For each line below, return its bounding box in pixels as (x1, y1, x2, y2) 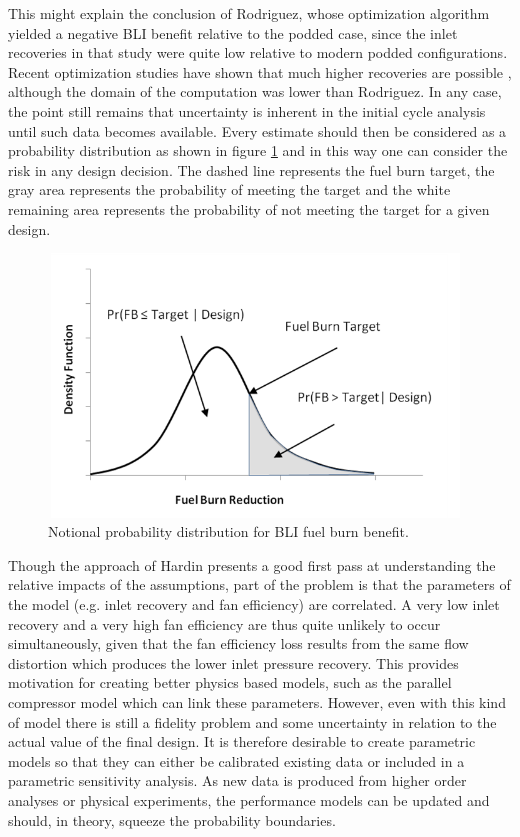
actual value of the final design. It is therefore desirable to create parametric (8, 731, 476, 752)
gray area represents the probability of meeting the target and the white (8, 179, 451, 200)
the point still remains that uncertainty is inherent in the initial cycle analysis (8, 100, 486, 121)
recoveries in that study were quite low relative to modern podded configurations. (8, 42, 508, 63)
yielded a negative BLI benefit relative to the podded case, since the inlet (8, 22, 458, 43)
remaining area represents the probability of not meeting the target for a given (8, 198, 490, 219)
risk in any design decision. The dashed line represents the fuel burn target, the (8, 159, 495, 180)
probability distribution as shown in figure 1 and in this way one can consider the (8, 140, 508, 161)
